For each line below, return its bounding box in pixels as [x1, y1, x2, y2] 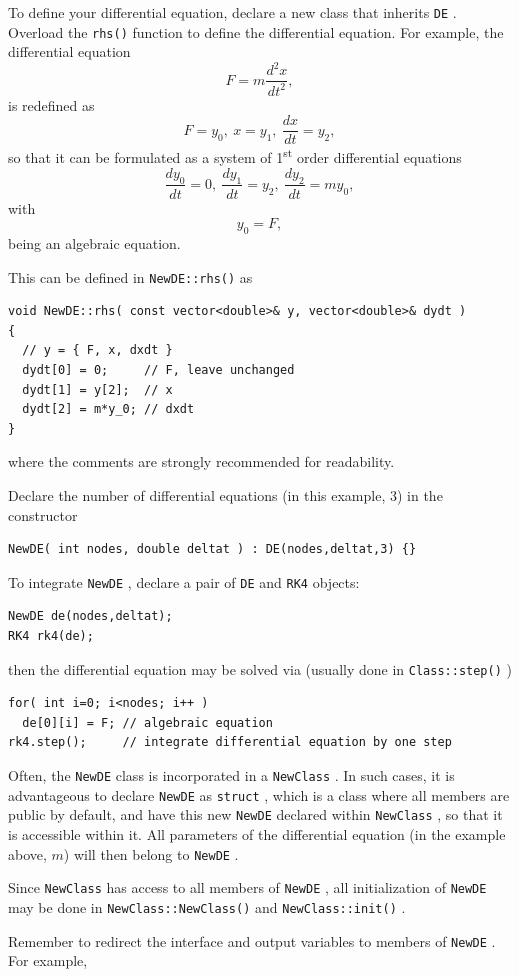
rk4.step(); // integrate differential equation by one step [8, 735, 452, 750]
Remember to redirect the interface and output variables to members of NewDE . [8, 930, 496, 951]
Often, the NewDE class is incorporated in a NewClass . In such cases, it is [8, 765, 455, 785]
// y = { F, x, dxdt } [22, 343, 173, 358]
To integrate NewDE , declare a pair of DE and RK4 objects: [8, 571, 360, 592]
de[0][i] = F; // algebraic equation [22, 715, 273, 730]
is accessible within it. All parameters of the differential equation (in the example [8, 823, 506, 844]
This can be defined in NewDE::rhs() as [8, 266, 253, 287]
